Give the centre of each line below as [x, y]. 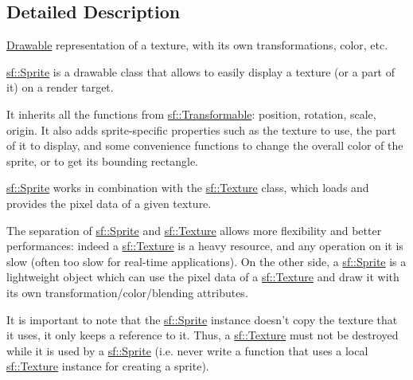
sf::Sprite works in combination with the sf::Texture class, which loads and [188, 188]
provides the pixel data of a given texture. [109, 203]
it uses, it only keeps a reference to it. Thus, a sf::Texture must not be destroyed [203, 335]
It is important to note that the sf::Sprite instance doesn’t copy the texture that [202, 319]
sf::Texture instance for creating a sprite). [108, 366]
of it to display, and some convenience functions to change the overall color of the [205, 145]
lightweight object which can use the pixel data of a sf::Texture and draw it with [203, 277]
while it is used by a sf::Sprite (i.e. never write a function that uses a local [187, 350]
